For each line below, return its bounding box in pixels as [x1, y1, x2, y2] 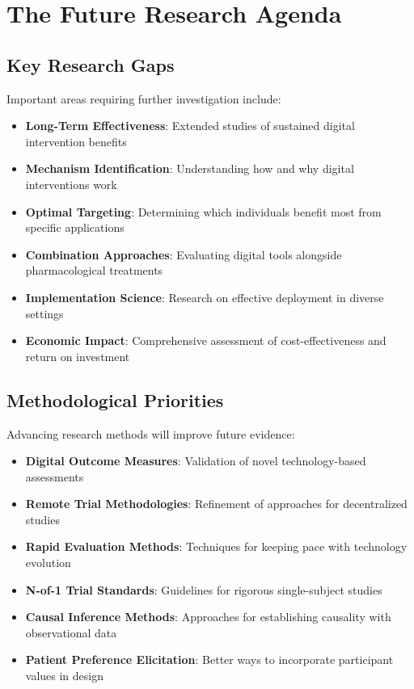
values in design [25, 667, 104, 684]
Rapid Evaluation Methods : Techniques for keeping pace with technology [25, 538, 408, 555]
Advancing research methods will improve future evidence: [6, 425, 295, 442]
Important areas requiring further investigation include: [6, 90, 281, 107]
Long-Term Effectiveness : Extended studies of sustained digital [25, 117, 355, 134]
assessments [25, 468, 84, 485]
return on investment [25, 347, 130, 364]
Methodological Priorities [6, 387, 224, 412]
